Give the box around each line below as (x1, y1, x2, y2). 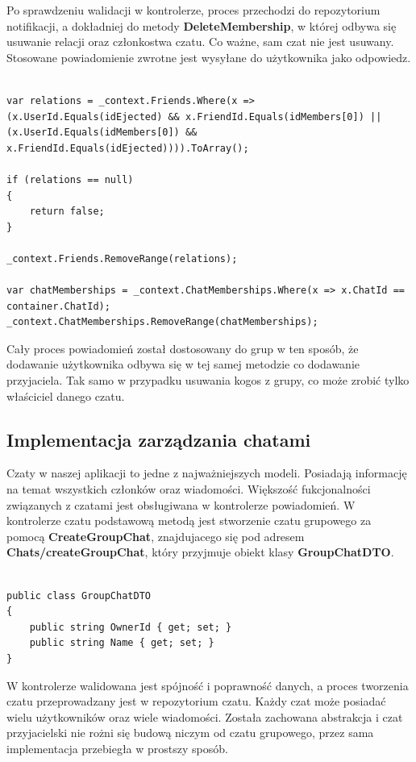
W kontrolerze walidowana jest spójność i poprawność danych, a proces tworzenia (6, 677, 409, 693)
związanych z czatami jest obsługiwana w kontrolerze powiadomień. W (6, 496, 356, 513)
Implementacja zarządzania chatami (6, 427, 311, 452)
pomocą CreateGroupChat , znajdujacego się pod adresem (6, 527, 305, 544)
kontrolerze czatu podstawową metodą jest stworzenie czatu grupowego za (6, 512, 372, 529)
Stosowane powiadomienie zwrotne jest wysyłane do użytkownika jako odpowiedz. (6, 48, 411, 65)
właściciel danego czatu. (6, 387, 125, 404)
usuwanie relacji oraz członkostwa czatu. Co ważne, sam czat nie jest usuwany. (6, 33, 394, 50)
